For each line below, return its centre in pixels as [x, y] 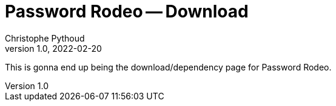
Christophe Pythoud [45, 38]
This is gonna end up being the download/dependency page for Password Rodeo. [168, 67]
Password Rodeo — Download [127, 11]
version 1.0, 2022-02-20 [53, 48]
